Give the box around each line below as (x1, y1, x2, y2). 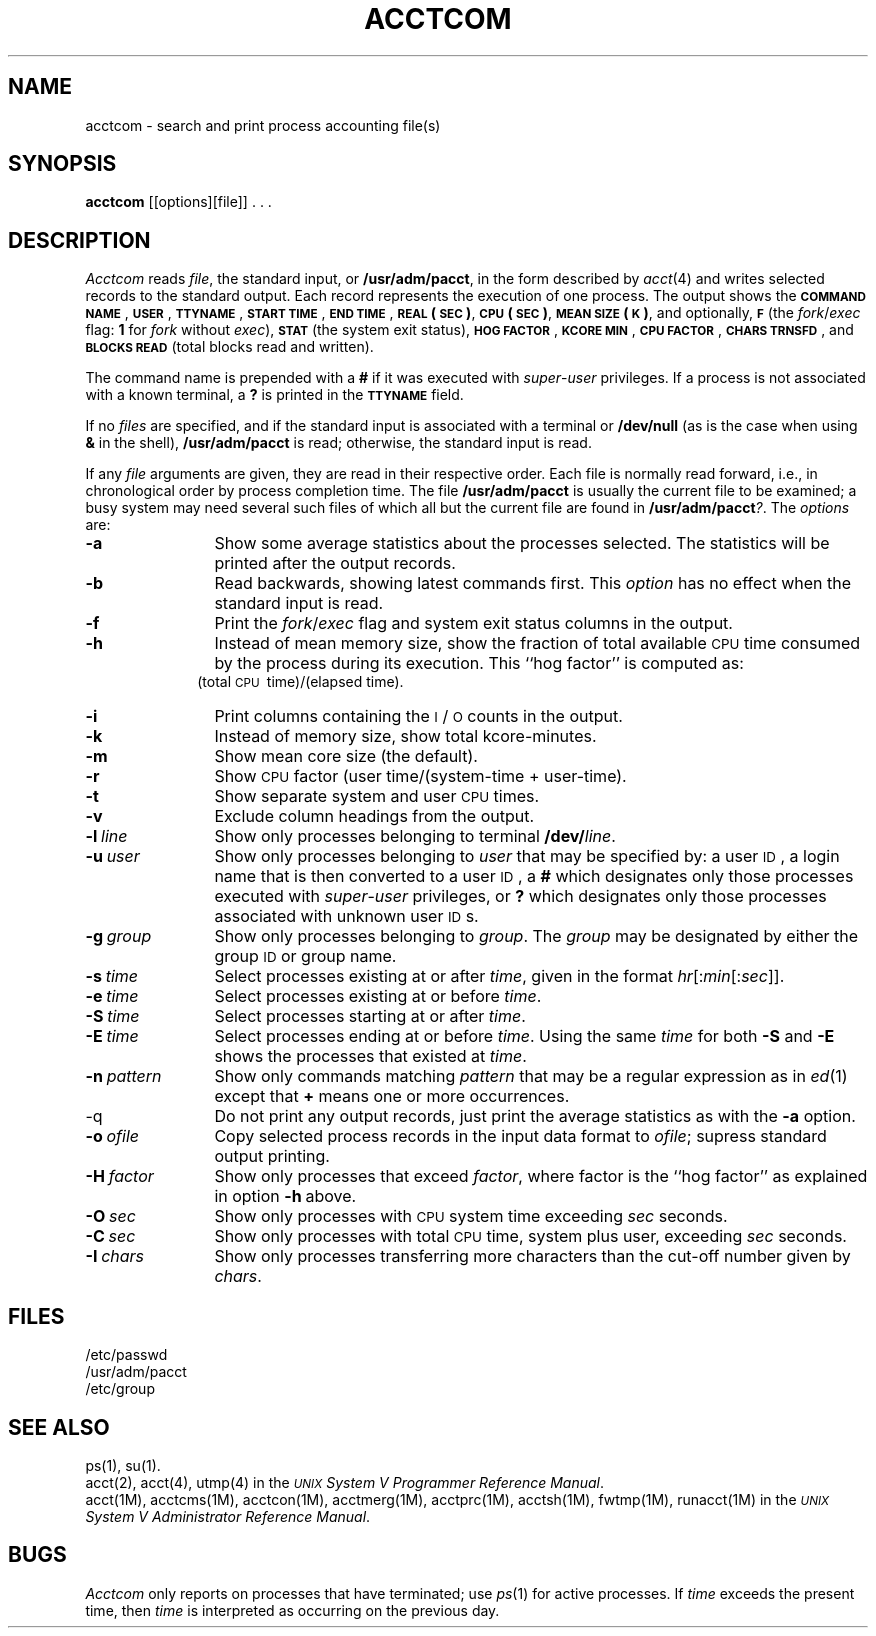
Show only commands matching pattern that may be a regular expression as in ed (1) (214, 1066, 848, 1087)
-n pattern (85, 1066, 162, 1087)
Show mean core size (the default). (214, 746, 478, 767)
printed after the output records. (214, 553, 456, 574)
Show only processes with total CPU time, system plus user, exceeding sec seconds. (214, 1226, 847, 1247)
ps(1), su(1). (85, 1456, 161, 1474)
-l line (85, 826, 128, 847)
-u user (85, 846, 140, 867)
